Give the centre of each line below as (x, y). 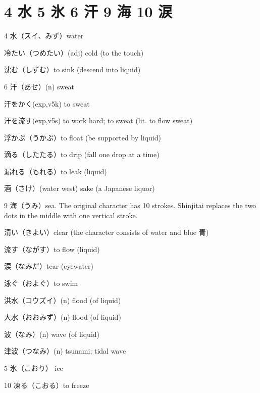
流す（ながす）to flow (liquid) (52, 249)
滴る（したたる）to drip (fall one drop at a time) (82, 154)
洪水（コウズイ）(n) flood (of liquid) (63, 300)
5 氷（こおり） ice (34, 368)
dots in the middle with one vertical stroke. (71, 215)
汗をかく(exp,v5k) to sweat (47, 103)
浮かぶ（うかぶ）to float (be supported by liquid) (83, 137)
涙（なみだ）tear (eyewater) (49, 266)
